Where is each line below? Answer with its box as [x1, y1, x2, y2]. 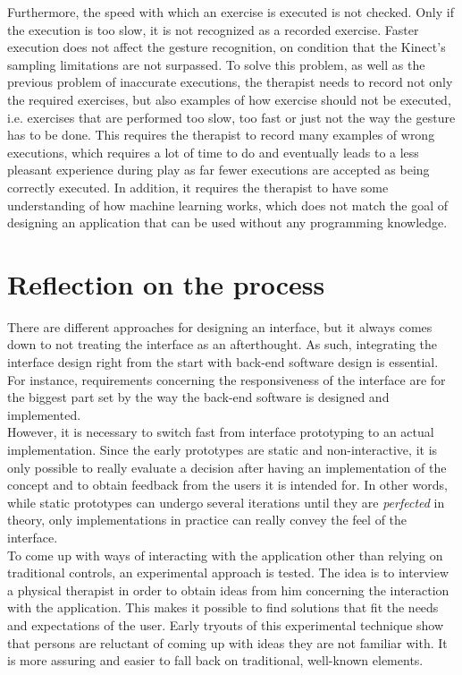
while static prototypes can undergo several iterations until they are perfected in [7, 492, 445, 511]
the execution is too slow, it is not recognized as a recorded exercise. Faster [7, 20, 419, 38]
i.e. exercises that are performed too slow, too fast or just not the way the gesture [7, 107, 456, 126]
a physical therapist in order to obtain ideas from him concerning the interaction [7, 580, 449, 599]
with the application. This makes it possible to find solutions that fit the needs [7, 598, 439, 617]
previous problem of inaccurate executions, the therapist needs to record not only [7, 73, 453, 91]
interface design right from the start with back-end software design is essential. [7, 353, 439, 372]
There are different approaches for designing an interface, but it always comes [7, 317, 433, 336]
